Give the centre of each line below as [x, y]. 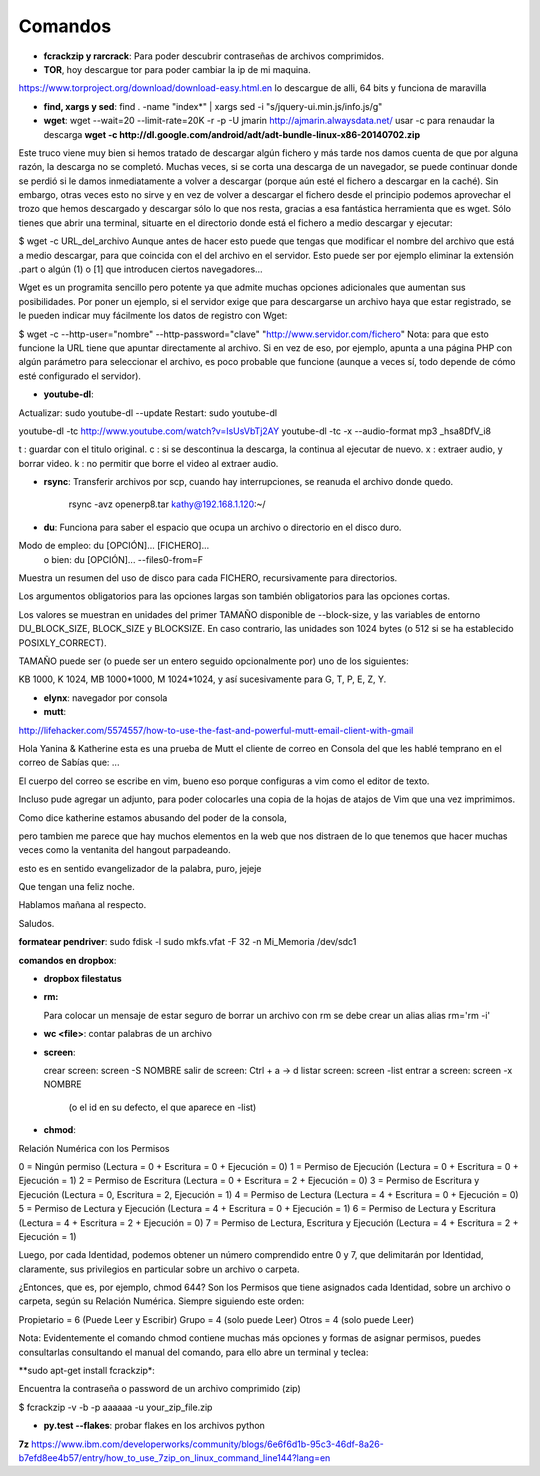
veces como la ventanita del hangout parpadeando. [124, 850]
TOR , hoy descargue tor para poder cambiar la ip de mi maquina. [177, 69]
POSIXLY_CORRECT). [62, 642]
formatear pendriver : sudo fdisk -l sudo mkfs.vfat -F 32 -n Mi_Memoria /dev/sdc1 [187, 942]
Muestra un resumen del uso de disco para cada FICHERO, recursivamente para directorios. [208, 578]
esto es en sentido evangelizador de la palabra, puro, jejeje [140, 868]
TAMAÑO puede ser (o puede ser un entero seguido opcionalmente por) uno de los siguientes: [213, 661]
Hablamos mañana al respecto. [82, 905]
